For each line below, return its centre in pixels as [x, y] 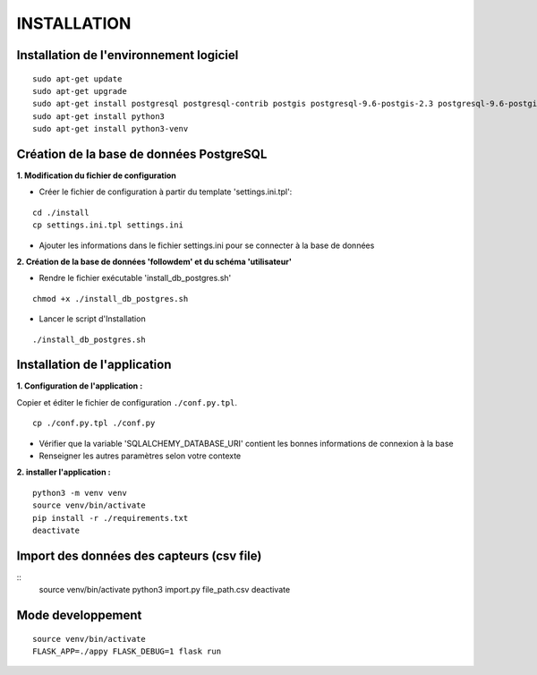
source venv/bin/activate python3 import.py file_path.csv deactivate [165, 590]
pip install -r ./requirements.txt [111, 518]
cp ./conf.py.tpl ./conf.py [94, 423]
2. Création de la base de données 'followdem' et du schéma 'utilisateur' [154, 261]
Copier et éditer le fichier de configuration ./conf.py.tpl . [127, 402]
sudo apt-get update [77, 79]
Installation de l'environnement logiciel [128, 55]
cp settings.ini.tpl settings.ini [108, 225]
